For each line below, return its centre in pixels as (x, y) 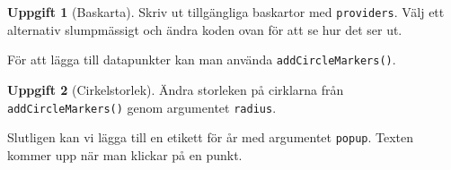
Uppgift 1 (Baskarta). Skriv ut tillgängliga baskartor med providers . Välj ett (226, 12)
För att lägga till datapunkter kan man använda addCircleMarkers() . (202, 59)
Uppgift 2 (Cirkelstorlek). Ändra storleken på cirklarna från (176, 89)
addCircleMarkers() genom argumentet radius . (142, 107)
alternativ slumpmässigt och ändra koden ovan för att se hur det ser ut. (205, 29)
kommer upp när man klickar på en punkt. (125, 154)
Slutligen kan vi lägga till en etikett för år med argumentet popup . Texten (211, 137)
